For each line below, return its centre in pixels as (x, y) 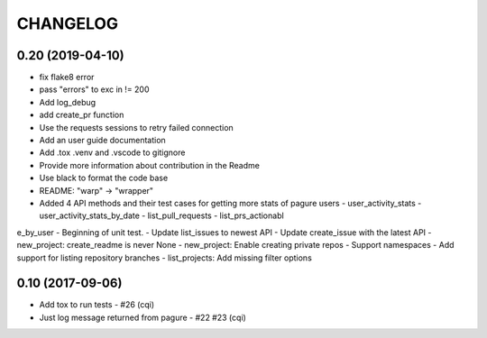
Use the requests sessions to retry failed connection (136, 127)
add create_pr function (82, 115)
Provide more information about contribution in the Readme (150, 165)
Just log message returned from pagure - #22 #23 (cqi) (143, 317)
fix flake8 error (67, 78)
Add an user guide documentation (102, 141)
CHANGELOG (68, 23)
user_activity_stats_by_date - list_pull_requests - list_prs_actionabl (161, 215)
